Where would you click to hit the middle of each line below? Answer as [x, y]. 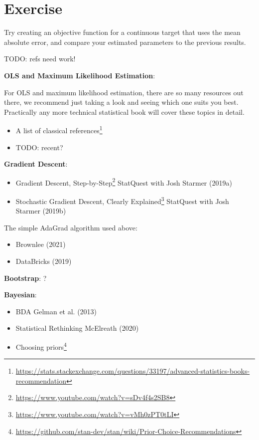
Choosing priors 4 [41, 346]
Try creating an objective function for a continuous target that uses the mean [122, 32]
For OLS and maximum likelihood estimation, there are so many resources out [124, 92]
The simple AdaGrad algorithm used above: [71, 227]
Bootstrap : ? [25, 278]
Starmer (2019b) [41, 211]
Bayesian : [20, 295]
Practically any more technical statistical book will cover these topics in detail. [124, 111]
